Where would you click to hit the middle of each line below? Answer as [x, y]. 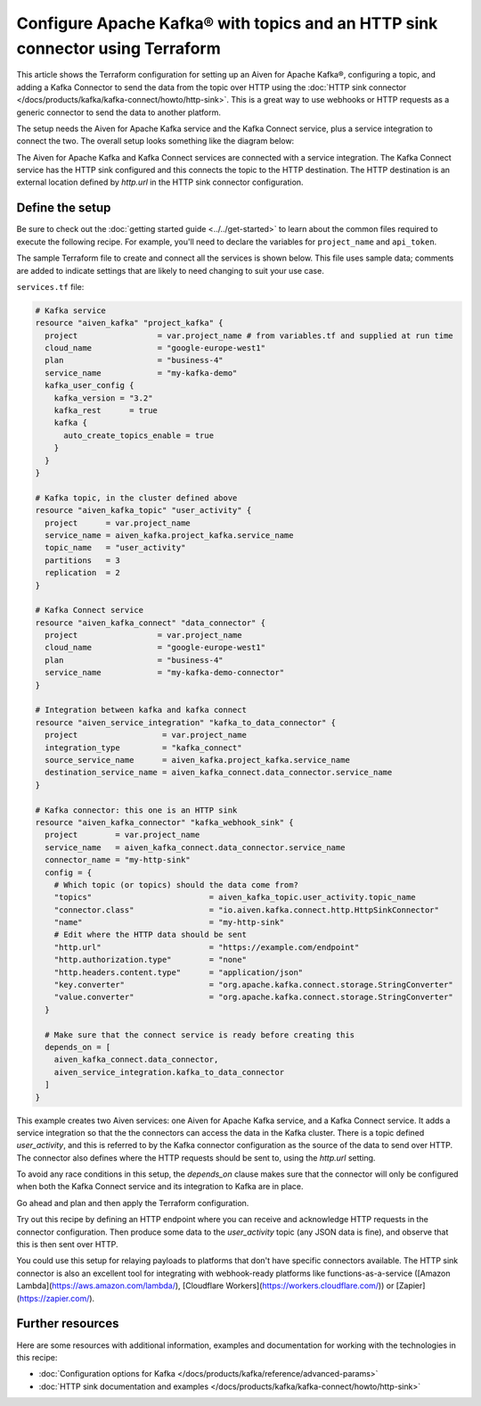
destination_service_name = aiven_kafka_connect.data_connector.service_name [219, 773]
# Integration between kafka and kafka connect [141, 710]
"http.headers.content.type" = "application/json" [179, 972]
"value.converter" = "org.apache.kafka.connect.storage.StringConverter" [253, 997]
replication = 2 [82, 573]
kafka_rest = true [106, 411]
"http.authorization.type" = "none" [150, 960]
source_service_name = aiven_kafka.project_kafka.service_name [198, 760]
